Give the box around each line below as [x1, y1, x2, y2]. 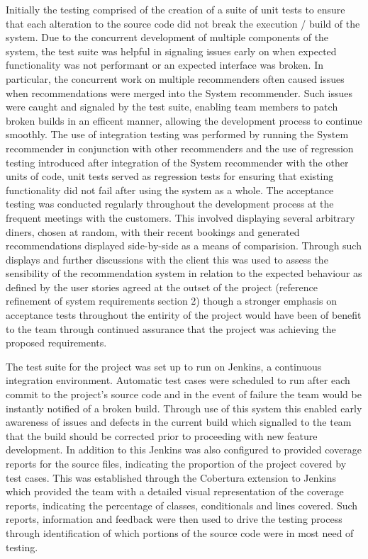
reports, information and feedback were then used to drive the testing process [6, 512, 342, 526]
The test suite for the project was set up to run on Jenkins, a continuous [6, 358, 322, 373]
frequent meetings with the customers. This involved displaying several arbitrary [6, 210, 355, 225]
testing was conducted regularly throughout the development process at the [6, 196, 334, 211]
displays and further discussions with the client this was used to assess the [6, 252, 328, 266]
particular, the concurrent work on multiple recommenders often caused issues [6, 71, 345, 86]
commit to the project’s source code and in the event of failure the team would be [6, 387, 362, 402]
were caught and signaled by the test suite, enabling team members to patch [6, 99, 338, 114]
